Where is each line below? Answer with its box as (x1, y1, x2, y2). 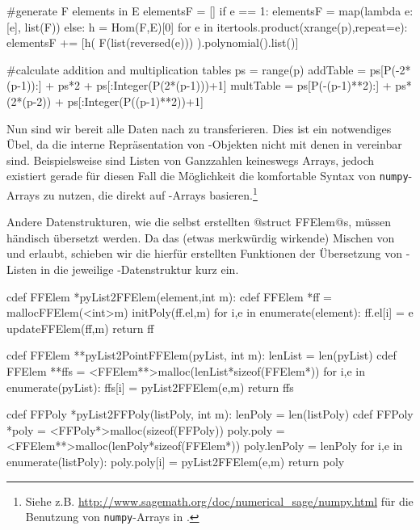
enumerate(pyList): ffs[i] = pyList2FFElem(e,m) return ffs (6, 378, 294, 395)
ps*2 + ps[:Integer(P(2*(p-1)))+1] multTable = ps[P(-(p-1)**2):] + (57, 77, 392, 94)
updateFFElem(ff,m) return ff (6, 319, 154, 336)
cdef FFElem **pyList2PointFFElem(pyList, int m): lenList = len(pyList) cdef (6, 347, 397, 364)
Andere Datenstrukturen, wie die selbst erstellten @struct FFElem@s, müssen (6, 213, 392, 230)
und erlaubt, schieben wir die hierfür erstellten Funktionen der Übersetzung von (6, 245, 402, 262)
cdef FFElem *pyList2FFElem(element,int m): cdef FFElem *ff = (6, 288, 332, 305)
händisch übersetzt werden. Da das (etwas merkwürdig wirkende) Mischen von (6, 229, 395, 246)
